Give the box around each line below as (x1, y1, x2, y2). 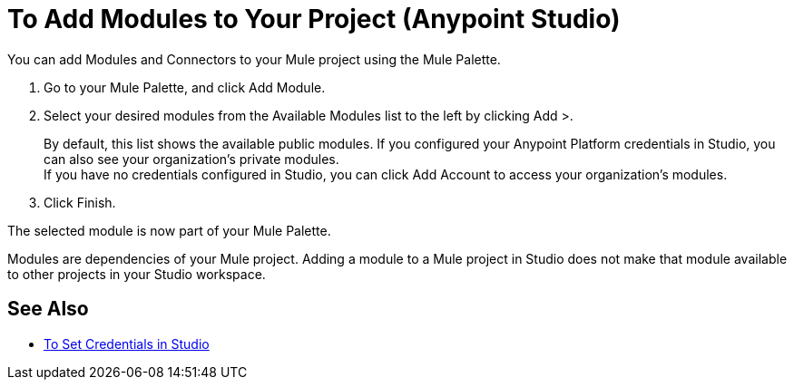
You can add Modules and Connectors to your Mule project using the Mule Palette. (7, 51, 501, 67)
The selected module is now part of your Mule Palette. (7, 222, 331, 238)
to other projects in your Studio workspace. (7, 266, 266, 282)
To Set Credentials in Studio (44, 335, 210, 352)
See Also (7, 297, 89, 321)
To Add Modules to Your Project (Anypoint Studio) (7, 4, 621, 34)
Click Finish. (44, 194, 116, 210)
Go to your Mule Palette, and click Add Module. (44, 79, 326, 95)
